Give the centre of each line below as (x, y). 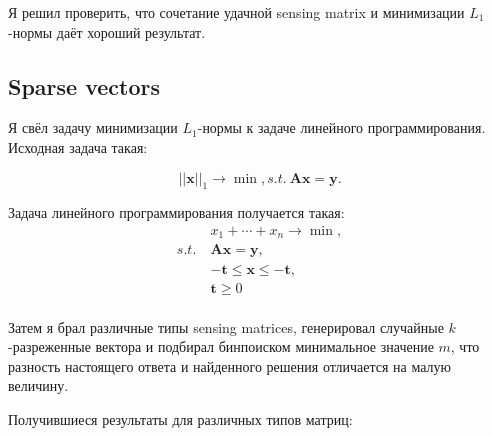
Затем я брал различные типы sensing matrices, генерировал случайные (226, 326)
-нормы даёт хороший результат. (107, 31)
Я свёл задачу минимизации (93, 127)
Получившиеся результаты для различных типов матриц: (180, 418)
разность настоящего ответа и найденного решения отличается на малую (229, 365)
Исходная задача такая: (78, 146)
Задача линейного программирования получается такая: (176, 212)
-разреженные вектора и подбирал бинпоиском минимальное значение (221, 346)
